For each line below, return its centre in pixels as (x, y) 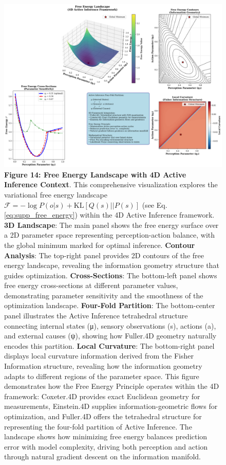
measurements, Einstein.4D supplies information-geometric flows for (111, 406)
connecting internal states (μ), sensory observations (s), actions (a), (110, 325)
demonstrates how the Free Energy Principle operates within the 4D (112, 386)
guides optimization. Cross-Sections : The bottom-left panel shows (111, 275)
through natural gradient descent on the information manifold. (102, 457)
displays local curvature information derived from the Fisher (99, 356)
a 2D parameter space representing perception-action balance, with (110, 235)
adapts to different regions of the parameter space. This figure (102, 376)
